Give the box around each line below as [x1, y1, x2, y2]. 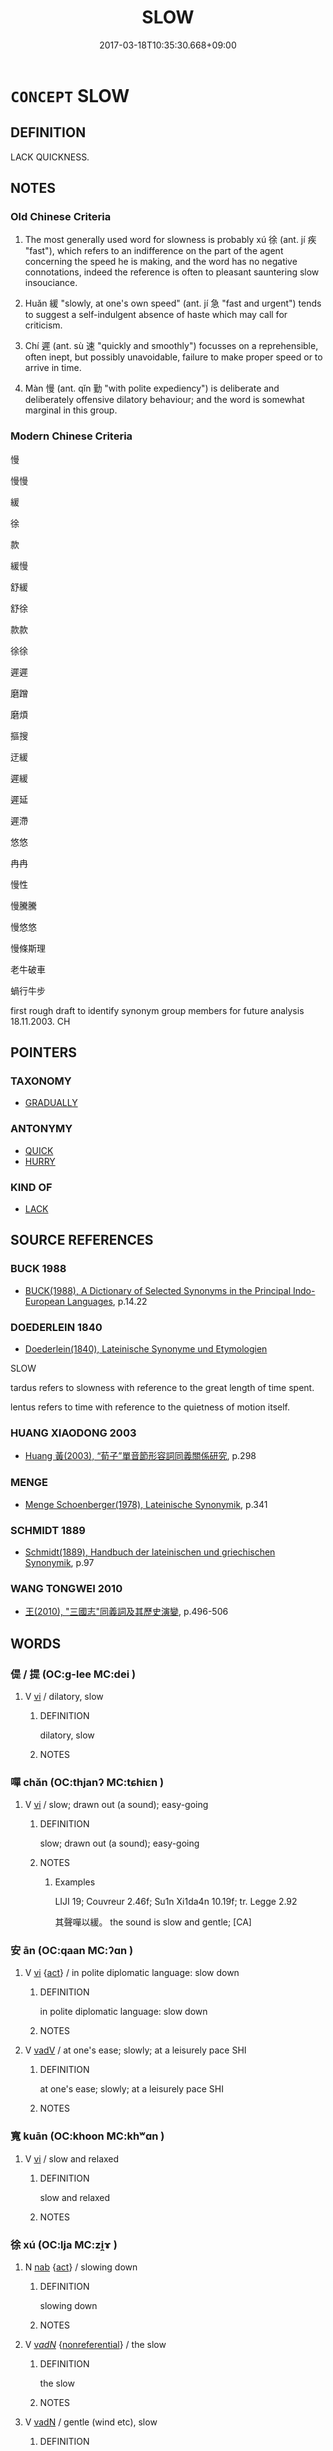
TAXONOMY [10, 1074, 72, 1088]
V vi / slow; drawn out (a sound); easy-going [24, 1799, 209, 1811]
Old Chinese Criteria [10, 210, 112, 224]
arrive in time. [24, 362, 82, 374]
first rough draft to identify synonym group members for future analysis [10, 1004, 305, 1016]
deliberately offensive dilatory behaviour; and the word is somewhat [24, 394, 305, 406]
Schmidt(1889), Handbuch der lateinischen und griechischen [24, 1546, 276, 1558]
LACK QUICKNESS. [10, 151, 90, 163]
